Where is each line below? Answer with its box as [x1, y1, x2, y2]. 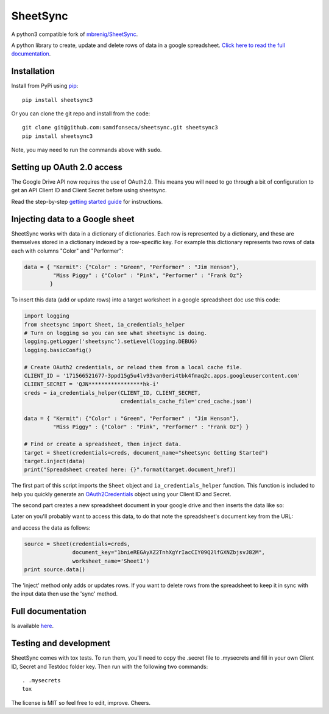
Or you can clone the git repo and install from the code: [11, 110, 150, 117]
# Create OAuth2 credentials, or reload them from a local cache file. [24, 364, 243, 370]
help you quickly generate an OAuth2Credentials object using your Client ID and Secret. [11, 490, 232, 497]
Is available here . [11, 622, 54, 630]
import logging [24, 312, 69, 320]
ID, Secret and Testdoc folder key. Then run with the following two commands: [11, 663, 208, 670]
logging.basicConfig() [24, 347, 92, 353]
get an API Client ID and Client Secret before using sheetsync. [11, 187, 167, 194]
